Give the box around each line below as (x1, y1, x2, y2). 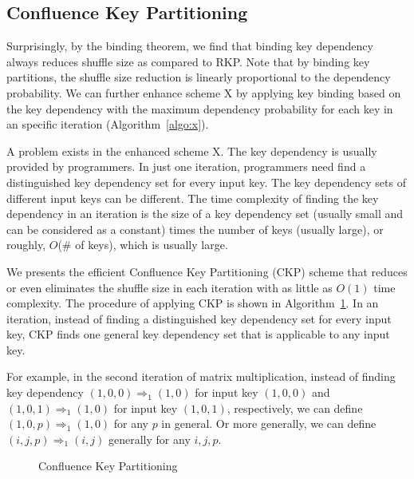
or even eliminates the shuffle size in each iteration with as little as (6, 279, 333, 295)
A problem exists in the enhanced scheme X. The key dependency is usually (6, 142, 377, 159)
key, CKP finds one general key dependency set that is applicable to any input (6, 326, 390, 342)
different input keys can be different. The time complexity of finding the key (6, 189, 379, 206)
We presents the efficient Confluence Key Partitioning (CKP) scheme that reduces (6, 263, 408, 279)
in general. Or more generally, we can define (161, 415, 377, 432)
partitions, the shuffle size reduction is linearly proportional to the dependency (6, 69, 391, 85)
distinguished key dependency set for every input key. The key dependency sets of (6, 173, 406, 190)
